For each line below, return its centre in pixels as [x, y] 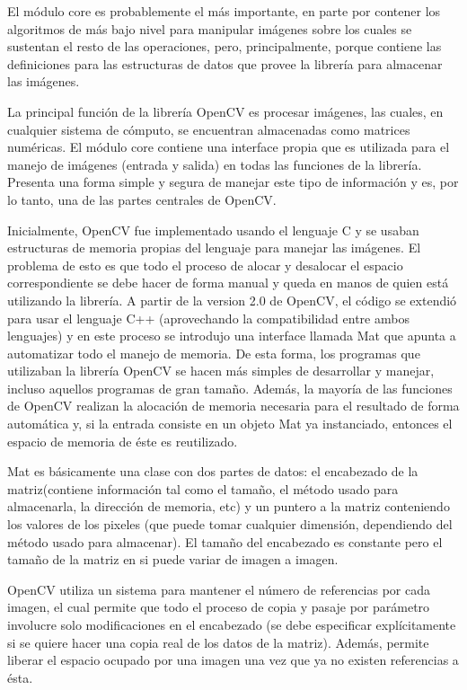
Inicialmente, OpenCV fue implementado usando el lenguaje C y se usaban [213, 230]
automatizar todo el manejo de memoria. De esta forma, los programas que [214, 353]
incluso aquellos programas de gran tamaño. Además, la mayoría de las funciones [230, 388]
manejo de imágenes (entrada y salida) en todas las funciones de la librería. [215, 164]
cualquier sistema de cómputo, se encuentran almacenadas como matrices [209, 129]
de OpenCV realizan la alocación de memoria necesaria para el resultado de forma [233, 406]
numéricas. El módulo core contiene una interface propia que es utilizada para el [229, 147]
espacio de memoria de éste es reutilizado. [123, 441]
